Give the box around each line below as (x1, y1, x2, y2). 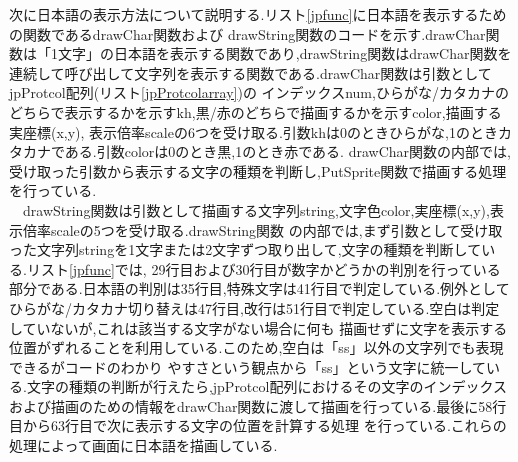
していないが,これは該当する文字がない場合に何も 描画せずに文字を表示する (9, 317, 508, 338)
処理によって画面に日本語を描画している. (9, 435, 278, 456)
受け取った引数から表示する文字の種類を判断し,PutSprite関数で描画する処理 (9, 160, 507, 181)
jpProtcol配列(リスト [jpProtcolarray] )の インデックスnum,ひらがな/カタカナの (9, 82, 509, 103)
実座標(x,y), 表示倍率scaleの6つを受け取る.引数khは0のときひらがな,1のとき (9, 121, 498, 142)
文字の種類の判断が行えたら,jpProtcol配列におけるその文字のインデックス (26, 376, 508, 397)
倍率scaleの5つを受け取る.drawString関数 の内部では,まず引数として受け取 (22, 219, 503, 240)
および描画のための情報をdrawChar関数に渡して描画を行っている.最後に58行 (9, 395, 507, 416)
